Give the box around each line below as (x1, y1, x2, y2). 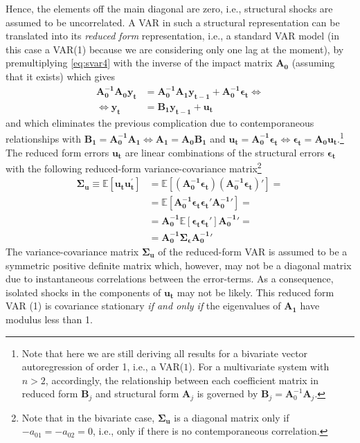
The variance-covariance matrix (6, 244, 139, 258)
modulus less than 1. (6, 311, 93, 326)
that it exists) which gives (6, 69, 116, 83)
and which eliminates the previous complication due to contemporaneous (6, 115, 314, 129)
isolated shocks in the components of (6, 284, 161, 299)
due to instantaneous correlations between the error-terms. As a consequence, (6, 271, 334, 286)
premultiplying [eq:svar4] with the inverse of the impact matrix (6, 55, 273, 70)
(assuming (291, 55, 335, 70)
